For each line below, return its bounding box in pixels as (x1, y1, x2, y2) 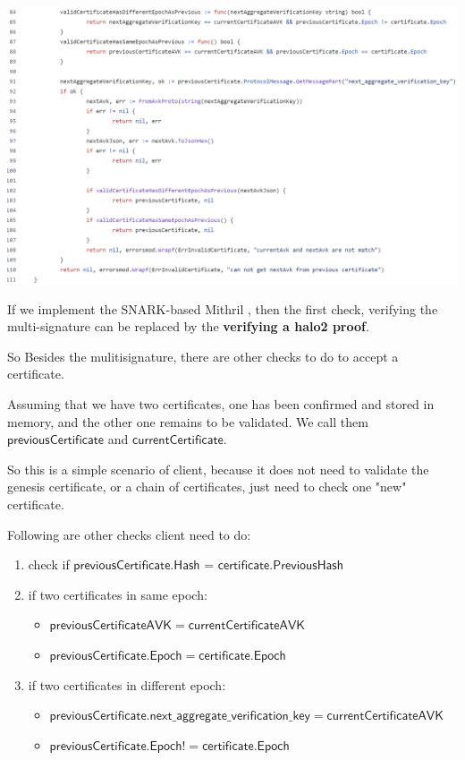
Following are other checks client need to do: (7, 525, 251, 543)
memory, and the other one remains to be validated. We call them (7, 412, 368, 431)
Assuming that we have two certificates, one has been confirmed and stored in (7, 395, 435, 414)
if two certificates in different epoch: (28, 675, 226, 694)
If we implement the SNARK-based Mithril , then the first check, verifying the (7, 299, 438, 318)
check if (28, 555, 70, 574)
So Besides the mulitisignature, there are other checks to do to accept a (7, 346, 399, 365)
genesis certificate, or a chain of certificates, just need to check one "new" (7, 477, 407, 496)
